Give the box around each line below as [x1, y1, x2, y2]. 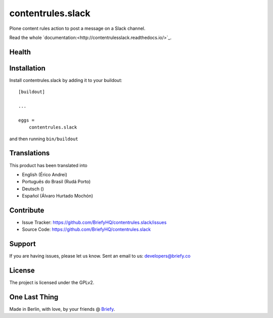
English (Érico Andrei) [22, 171, 68, 177]
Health [9, 48, 31, 56]
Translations [9, 149, 50, 157]
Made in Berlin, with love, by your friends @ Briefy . [9, 306, 115, 312]
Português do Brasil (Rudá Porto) [22, 179, 91, 185]
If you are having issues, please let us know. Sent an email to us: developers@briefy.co [9, 253, 191, 259]
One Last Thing [9, 293, 59, 301]
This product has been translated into [9, 162, 88, 168]
